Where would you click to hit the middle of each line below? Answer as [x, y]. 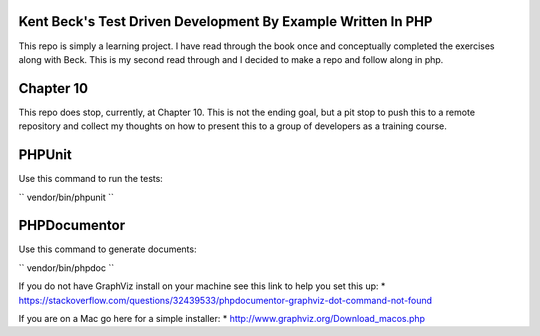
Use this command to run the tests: [91, 179]
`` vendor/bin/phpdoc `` [66, 267]
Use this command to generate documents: [107, 249]
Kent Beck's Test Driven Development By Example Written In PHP [225, 21]
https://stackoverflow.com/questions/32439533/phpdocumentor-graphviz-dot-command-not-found [225, 300]
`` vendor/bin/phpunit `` [66, 197]
